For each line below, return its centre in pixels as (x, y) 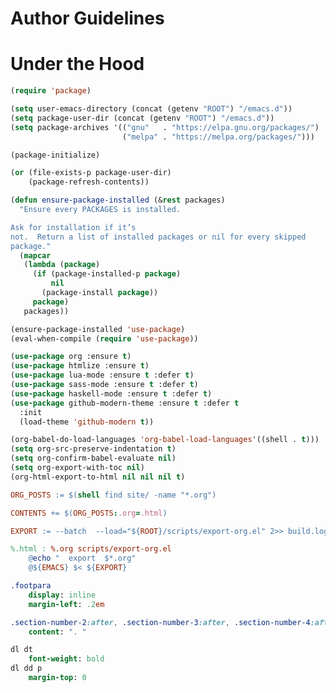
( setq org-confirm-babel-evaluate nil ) (93, 458)
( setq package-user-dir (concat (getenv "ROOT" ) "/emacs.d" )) (142, 118)
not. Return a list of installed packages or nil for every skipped (158, 237)
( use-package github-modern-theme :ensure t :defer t (125, 403)
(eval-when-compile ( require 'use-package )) (104, 338)
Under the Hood (77, 64)
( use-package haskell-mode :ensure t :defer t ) (111, 393)
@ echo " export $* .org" (82, 558)
